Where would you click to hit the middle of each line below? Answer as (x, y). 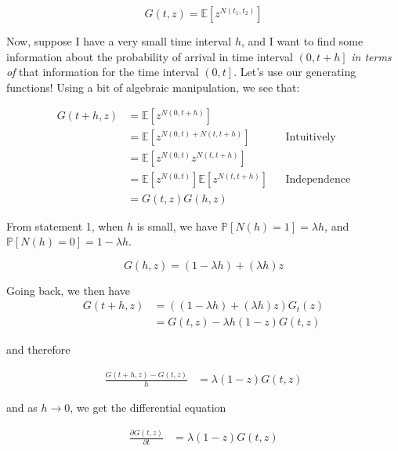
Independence (318, 180)
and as (22, 407)
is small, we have (177, 225)
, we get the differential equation (148, 407)
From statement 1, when (65, 225)
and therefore (38, 349)
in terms (371, 56)
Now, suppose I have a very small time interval (119, 41)
